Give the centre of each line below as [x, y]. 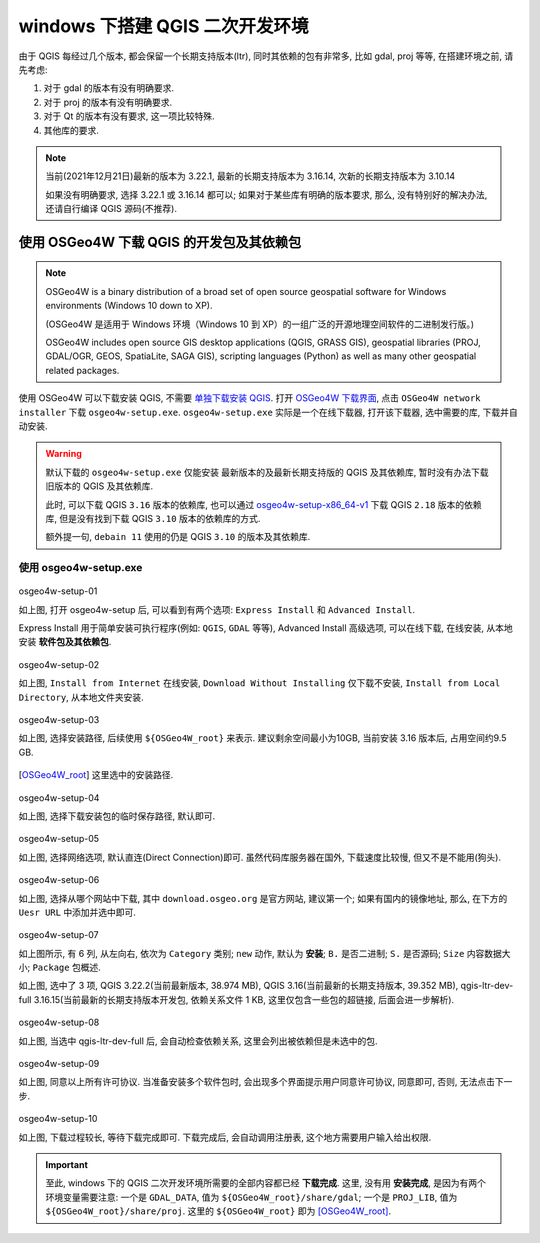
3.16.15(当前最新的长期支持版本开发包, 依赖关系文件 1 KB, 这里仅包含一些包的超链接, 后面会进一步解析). [244, 999]
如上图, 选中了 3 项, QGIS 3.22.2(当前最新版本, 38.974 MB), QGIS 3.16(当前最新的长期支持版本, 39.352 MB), [238, 986]
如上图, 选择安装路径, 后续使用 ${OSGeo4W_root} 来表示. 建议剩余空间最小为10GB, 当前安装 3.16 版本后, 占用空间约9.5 [262, 738]
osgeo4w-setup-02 [59, 664]
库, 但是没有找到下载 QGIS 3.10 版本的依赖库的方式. [153, 518]
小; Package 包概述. [60, 967]
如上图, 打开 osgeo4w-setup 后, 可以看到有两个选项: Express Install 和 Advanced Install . [216, 609]
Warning [63, 454]
